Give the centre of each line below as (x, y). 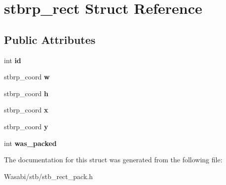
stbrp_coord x (26, 110)
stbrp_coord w (27, 77)
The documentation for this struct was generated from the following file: (113, 160)
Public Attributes (50, 39)
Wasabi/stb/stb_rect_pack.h (48, 176)
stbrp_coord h (26, 93)
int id (13, 60)
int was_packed (30, 143)
